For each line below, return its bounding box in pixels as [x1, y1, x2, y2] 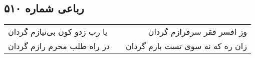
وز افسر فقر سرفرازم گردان [148, 26, 247, 38]
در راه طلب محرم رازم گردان [8, 40, 110, 52]
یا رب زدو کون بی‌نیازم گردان [8, 26, 108, 38]
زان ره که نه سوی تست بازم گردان [126, 40, 247, 52]
